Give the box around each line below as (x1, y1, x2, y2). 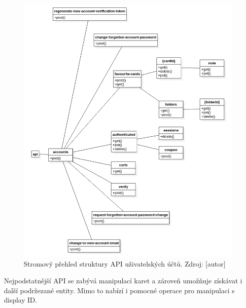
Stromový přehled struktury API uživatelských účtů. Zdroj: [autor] (24, 259, 226, 269)
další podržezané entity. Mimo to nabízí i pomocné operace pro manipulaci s (4, 285, 235, 295)
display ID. (4, 295, 37, 305)
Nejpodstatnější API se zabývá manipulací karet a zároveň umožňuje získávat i (4, 275, 243, 286)
